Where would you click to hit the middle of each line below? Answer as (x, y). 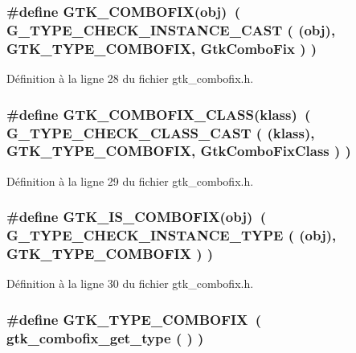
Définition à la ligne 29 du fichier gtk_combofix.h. (130, 181)
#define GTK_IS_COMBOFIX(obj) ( (136, 217)
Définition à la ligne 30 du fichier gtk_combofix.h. (130, 283)
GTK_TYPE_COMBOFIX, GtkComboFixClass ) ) (179, 151)
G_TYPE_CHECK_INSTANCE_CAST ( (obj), (171, 29)
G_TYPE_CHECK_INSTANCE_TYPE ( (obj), (172, 235)
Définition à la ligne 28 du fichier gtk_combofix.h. (130, 78)
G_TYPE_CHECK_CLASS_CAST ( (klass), (161, 132)
